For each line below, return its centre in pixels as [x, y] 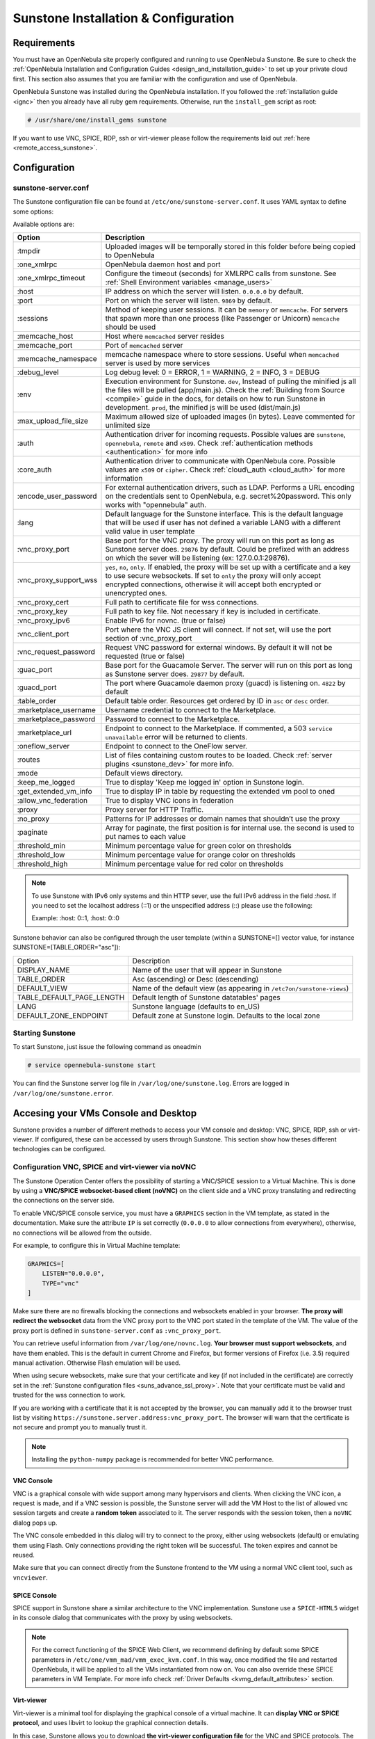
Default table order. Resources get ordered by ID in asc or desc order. [217, 701]
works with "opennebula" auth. [156, 505]
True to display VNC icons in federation [169, 801]
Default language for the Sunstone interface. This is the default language [224, 514]
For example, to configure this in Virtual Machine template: [97, 1245]
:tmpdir [29, 251]
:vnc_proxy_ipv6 [44, 620]
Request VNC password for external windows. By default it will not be [219, 648]
